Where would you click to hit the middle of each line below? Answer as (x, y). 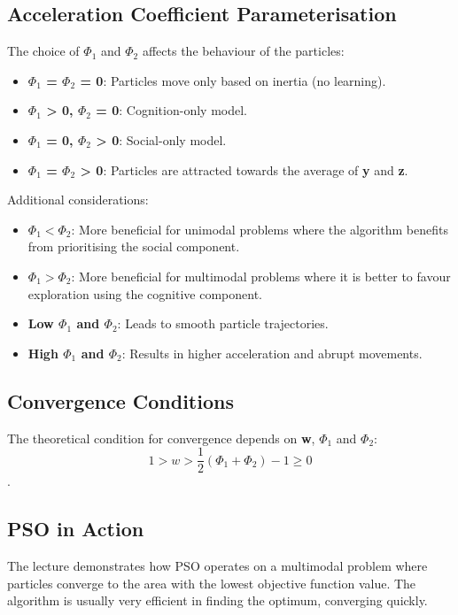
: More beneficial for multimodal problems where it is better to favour (261, 276)
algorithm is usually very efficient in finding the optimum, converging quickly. (217, 600)
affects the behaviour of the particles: (243, 51)
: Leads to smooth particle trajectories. (223, 323)
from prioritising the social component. (134, 246)
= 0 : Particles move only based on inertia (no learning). (233, 80)
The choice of (43, 51)
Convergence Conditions (120, 400)
